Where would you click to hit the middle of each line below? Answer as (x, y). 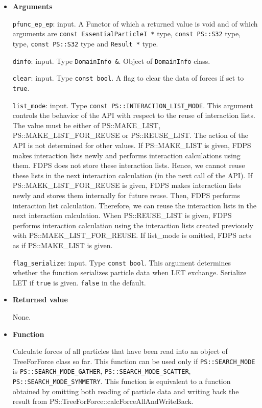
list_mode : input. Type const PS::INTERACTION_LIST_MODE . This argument (133, 105)
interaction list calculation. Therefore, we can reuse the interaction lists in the (135, 205)
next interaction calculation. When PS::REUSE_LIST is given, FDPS (122, 215)
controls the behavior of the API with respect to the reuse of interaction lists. (134, 115)
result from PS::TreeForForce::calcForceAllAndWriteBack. (103, 401)
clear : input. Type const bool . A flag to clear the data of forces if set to (128, 78)
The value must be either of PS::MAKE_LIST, (87, 125)
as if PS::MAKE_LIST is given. (63, 245)
